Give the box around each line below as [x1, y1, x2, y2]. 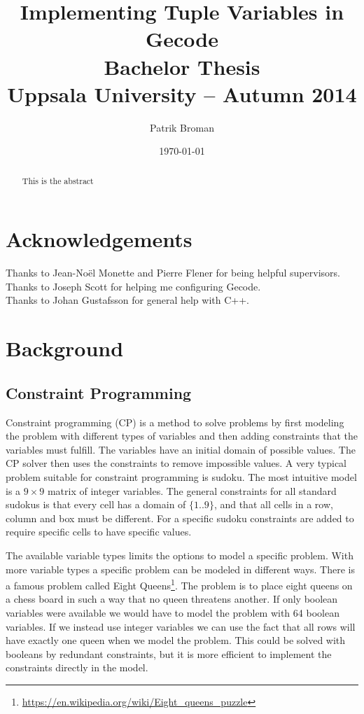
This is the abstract [22, 174, 94, 186]
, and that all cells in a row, [213, 497, 333, 512]
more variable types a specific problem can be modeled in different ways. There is [6, 561, 355, 576]
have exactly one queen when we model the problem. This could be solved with [6, 633, 346, 647]
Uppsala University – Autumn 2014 [7, 79, 357, 108]
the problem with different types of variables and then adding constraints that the [6, 428, 358, 443]
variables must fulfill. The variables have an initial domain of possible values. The [6, 442, 356, 456]
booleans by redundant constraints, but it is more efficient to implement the [6, 646, 332, 661]
